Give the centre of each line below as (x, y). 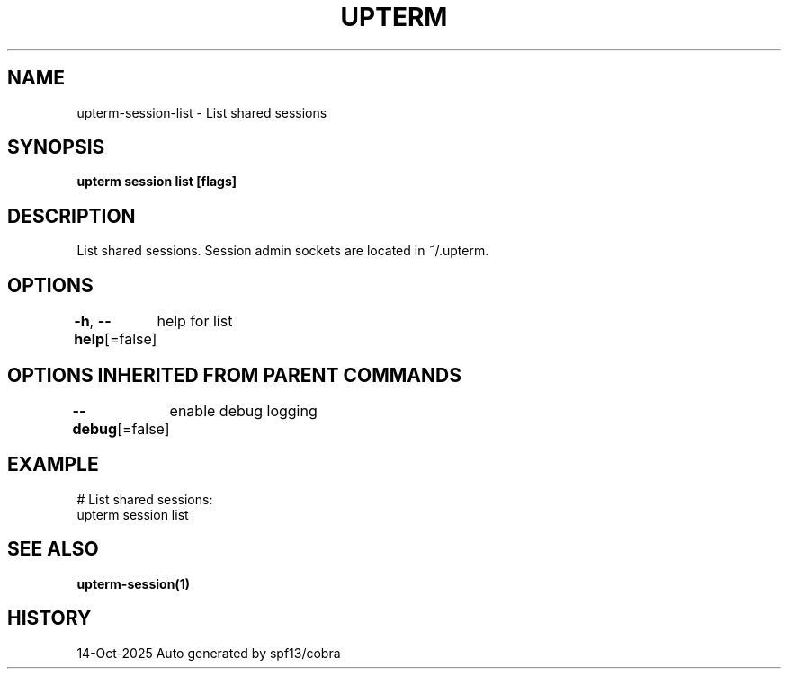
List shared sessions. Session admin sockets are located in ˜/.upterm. (283, 251)
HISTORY (49, 618)
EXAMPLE (53, 465)
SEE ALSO (53, 549)
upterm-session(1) (133, 583)
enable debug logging (243, 410)
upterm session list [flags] (157, 182)
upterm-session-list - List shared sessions (202, 112)
